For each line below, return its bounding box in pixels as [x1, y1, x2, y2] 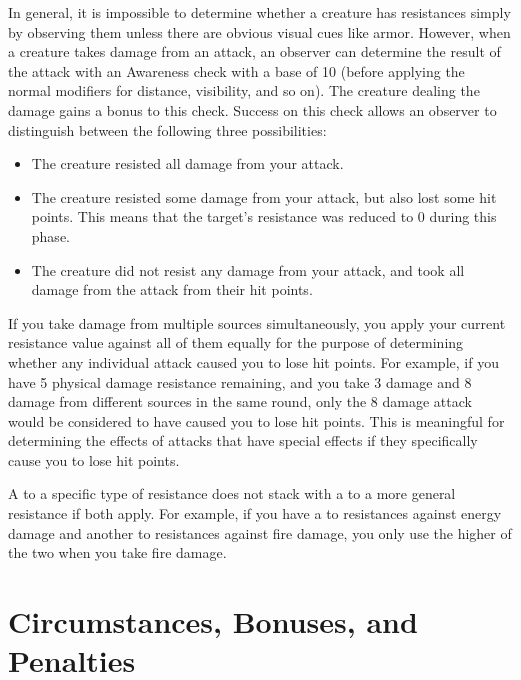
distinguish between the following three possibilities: [8, 119, 327, 140]
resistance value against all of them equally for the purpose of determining [8, 332, 464, 353]
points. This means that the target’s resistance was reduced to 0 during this [31, 206, 497, 227]
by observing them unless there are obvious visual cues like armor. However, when [8, 21, 511, 42]
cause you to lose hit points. [8, 449, 180, 470]
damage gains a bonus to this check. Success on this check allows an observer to [8, 99, 497, 120]
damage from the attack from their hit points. [31, 279, 313, 300]
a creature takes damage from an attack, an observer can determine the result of [8, 41, 501, 62]
